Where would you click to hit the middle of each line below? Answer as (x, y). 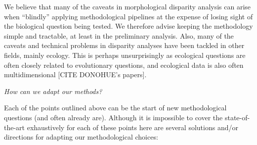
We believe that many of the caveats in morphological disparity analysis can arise (128, 6)
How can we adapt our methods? (53, 91)
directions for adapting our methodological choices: (81, 137)
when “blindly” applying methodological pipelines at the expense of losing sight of (128, 16)
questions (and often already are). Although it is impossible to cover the (113, 117)
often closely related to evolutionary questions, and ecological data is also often (124, 65)
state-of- (237, 117)
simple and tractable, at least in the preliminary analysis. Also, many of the (119, 35)
